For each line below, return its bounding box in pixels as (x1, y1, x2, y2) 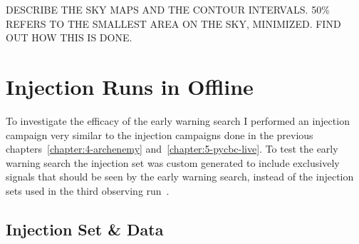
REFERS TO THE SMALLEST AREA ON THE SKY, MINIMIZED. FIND (6, 16, 341, 31)
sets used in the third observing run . (6, 183, 170, 198)
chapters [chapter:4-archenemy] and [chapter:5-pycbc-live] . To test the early (6, 141, 338, 156)
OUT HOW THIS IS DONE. (6, 30, 132, 45)
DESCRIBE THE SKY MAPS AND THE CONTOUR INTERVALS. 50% (6, 2, 330, 16)
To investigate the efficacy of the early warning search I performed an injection (6, 113, 350, 128)
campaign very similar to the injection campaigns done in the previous (6, 127, 313, 142)
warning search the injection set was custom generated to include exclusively (6, 155, 340, 170)
